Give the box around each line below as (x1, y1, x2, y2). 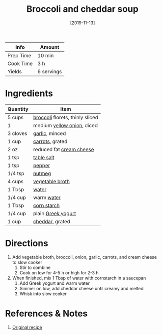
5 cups (7, 114, 24, 121)
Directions (5, 238, 48, 249)
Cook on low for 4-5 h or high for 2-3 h (19, 269, 99, 275)
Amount (40, 43, 60, 50)
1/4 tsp (7, 170, 25, 177)
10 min (37, 52, 54, 59)
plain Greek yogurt (33, 210, 76, 217)
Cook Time (7, 60, 33, 67)
